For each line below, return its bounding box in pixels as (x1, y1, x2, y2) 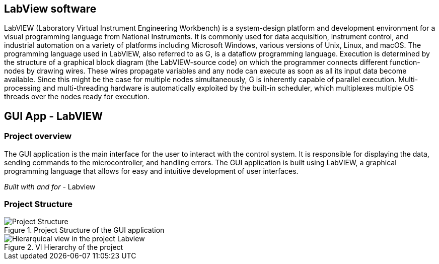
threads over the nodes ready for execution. (4, 92, 150, 101)
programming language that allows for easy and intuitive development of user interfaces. (4, 166, 299, 175)
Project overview (4, 131, 72, 142)
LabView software (4, 3, 97, 15)
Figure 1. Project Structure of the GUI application (4, 226, 165, 235)
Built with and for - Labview (4, 182, 96, 191)
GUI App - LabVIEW (4, 109, 103, 122)
